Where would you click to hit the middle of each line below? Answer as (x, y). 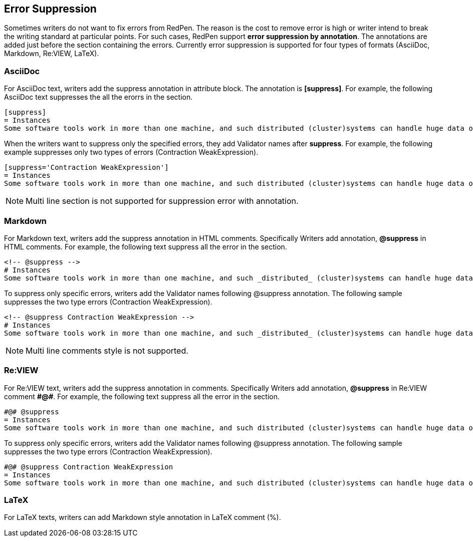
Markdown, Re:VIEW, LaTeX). (52, 54)
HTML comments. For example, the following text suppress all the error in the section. (146, 246)
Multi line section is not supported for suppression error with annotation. (162, 201)
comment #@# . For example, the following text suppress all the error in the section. (142, 396)
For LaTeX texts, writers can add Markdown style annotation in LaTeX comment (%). (143, 517)
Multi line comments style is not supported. (107, 350)
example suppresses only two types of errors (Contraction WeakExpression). (131, 152)
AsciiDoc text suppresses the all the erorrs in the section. (98, 97)
